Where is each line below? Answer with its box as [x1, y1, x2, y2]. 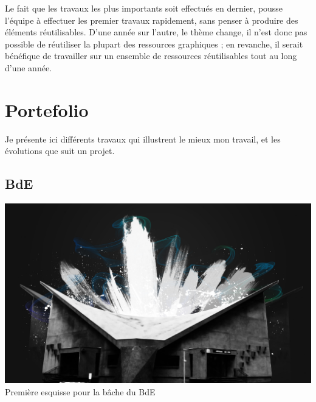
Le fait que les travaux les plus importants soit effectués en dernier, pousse [5, 2, 283, 14]
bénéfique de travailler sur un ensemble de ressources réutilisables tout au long [5, 49, 297, 62]
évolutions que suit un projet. [5, 144, 115, 157]
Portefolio [5, 97, 89, 122]
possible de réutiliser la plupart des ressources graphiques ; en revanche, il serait [5, 37, 303, 50]
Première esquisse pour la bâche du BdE [5, 385, 156, 398]
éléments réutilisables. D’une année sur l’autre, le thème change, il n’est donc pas [5, 26, 307, 38]
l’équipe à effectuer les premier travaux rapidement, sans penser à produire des [5, 13, 298, 26]
